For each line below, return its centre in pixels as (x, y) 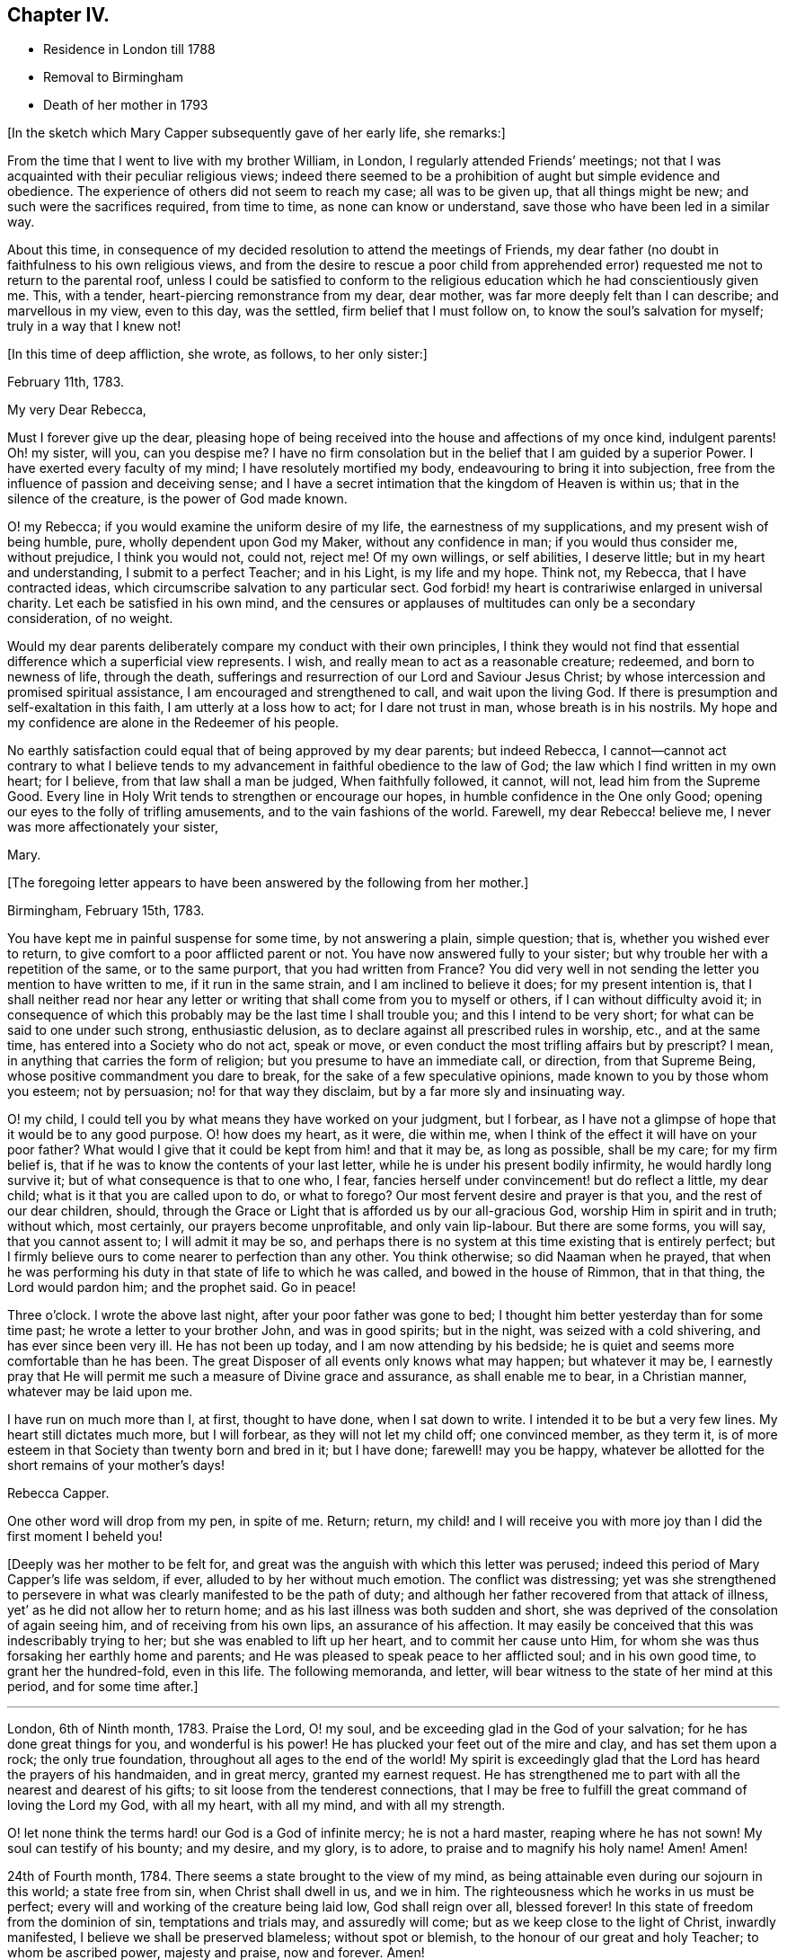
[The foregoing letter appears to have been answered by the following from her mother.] (268, 883)
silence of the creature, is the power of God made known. (177, 499)
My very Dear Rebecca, (77, 410)
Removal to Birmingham (114, 77)
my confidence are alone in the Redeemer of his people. (173, 723)
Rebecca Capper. (58, 1493)
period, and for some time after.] (103, 1687)
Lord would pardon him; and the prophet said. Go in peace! (182, 1287)
